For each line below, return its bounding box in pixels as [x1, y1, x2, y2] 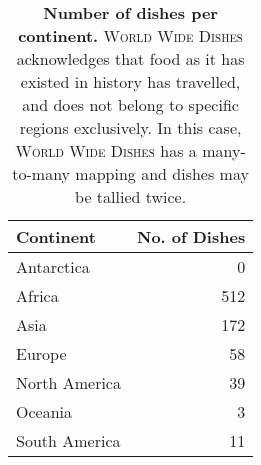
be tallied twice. [75, 185, 187, 208]
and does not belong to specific [22, 93, 239, 116]
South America [16, 429, 121, 452]
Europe [16, 342, 67, 365]
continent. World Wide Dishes [18, 24, 243, 47]
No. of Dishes [136, 225, 246, 248]
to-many [12, 162, 71, 185]
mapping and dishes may [75, 162, 249, 185]
